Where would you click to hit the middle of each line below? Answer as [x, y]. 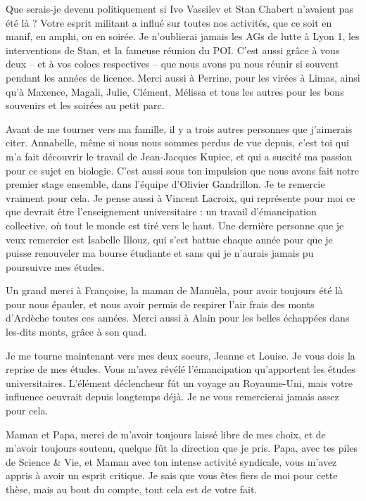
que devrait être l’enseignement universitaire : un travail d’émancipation [161, 211]
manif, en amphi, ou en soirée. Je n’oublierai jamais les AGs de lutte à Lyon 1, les [183, 36]
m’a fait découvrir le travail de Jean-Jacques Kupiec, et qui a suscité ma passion [179, 156]
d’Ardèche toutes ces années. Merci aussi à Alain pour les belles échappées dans [178, 318]
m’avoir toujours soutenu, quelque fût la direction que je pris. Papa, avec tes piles [182, 448]
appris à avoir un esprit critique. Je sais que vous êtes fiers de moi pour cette [172, 475]
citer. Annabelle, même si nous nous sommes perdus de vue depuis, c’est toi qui [177, 142]
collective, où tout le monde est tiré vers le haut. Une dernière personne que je [175, 225]
